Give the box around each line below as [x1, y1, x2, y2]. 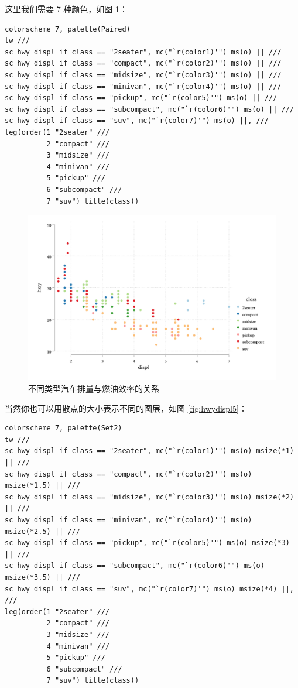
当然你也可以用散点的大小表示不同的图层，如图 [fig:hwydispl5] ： [5, 402, 247, 414]
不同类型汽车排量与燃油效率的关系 [28, 382, 159, 395]
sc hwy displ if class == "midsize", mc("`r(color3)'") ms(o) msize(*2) [5, 492, 294, 501]
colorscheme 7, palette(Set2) [5, 424, 122, 433]
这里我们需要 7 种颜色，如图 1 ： [5, 3, 128, 15]
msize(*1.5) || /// [5, 481, 80, 490]
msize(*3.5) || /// [5, 573, 80, 581]
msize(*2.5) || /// [5, 527, 80, 536]
